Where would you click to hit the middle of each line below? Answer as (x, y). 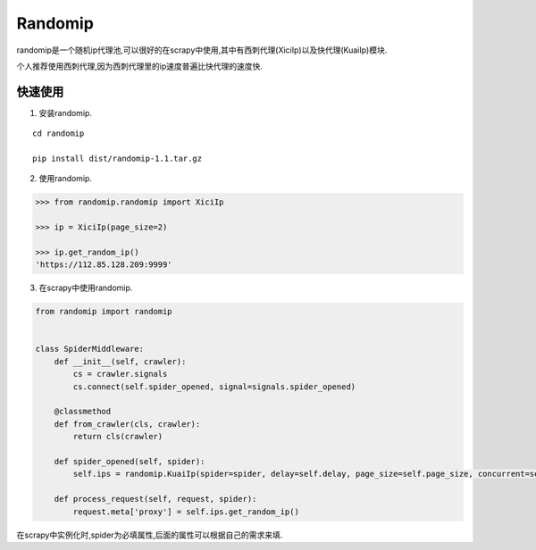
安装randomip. (66, 112)
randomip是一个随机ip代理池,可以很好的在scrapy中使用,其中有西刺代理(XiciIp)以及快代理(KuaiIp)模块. (202, 50)
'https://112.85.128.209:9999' (104, 265)
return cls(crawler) (118, 437)
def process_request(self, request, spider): (155, 499)
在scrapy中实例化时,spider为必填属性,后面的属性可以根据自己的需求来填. (150, 535)
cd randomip (59, 133)
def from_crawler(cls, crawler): (127, 424)
